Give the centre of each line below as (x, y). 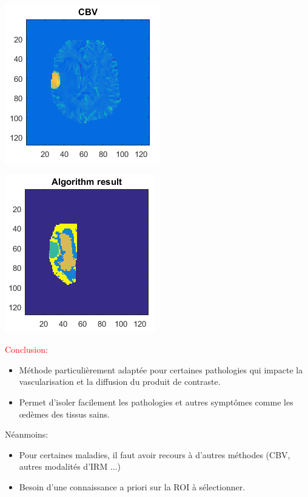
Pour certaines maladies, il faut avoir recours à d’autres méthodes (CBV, (155, 454)
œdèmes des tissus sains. (64, 414)
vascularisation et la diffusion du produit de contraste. (120, 382)
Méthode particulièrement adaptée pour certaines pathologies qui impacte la (161, 369)
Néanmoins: (27, 434)
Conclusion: (26, 349)
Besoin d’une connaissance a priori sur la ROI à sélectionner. (132, 486)
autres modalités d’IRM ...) (70, 466)
